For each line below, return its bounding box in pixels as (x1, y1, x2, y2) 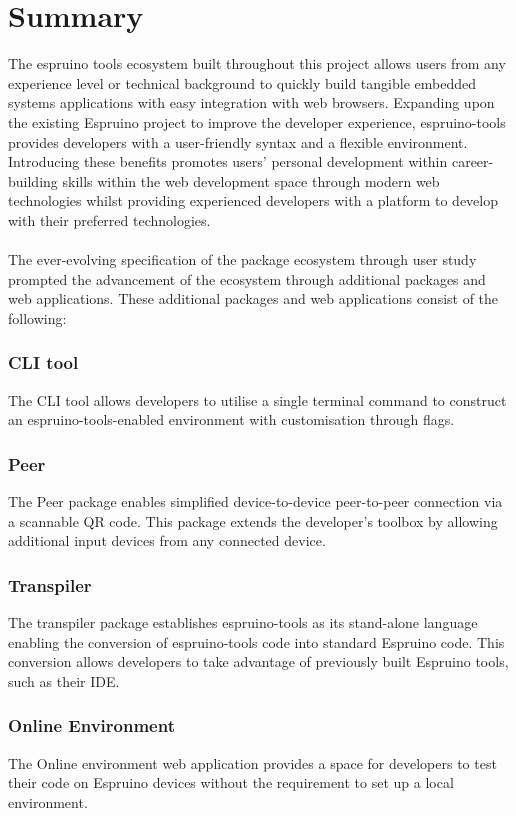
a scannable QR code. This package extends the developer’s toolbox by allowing (8, 510, 498, 531)
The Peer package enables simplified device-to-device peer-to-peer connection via (8, 491, 503, 512)
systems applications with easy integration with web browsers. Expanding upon (8, 92, 495, 113)
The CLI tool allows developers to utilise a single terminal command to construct (8, 389, 507, 410)
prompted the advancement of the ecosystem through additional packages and (8, 268, 486, 289)
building (8, 170, 58, 191)
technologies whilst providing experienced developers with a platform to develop (8, 190, 499, 211)
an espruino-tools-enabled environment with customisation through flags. (8, 409, 455, 430)
